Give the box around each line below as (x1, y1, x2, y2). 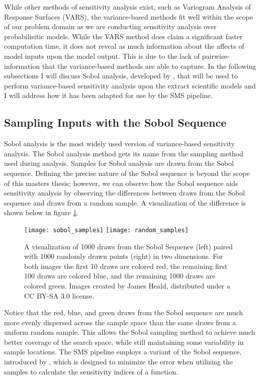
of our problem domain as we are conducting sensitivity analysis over (4, 21, 217, 32)
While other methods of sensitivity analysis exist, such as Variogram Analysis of (4, 2, 251, 12)
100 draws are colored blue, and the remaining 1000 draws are (24, 270, 215, 281)
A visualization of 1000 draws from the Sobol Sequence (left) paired (24, 241, 233, 251)
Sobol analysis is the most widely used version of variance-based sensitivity (4, 138, 235, 149)
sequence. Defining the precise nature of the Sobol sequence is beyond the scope (4, 167, 250, 178)
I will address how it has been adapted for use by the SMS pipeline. (4, 90, 213, 101)
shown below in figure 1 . (4, 207, 79, 218)
